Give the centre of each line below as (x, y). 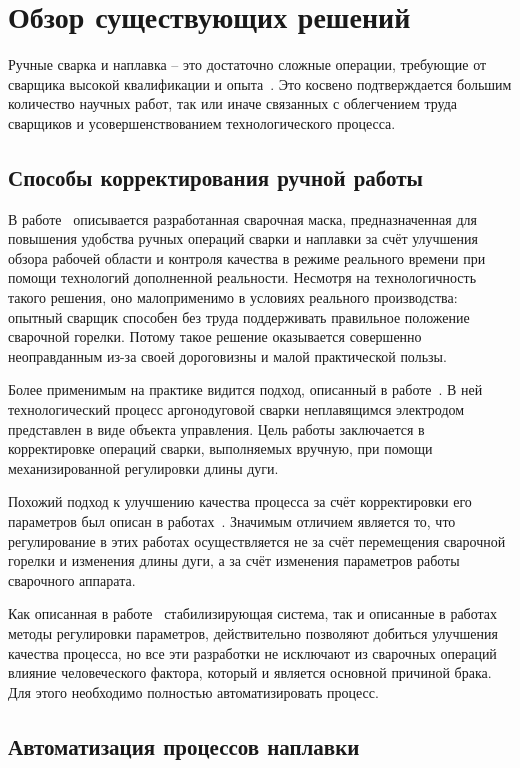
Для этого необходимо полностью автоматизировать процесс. (193, 691)
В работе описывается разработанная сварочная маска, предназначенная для (242, 218)
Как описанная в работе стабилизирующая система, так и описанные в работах (253, 613)
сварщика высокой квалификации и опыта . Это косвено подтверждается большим (260, 83)
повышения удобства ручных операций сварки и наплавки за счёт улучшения (243, 238)
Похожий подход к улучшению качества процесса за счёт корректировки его (240, 501)
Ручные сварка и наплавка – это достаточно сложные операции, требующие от (247, 64)
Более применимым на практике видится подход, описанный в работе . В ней (245, 389)
